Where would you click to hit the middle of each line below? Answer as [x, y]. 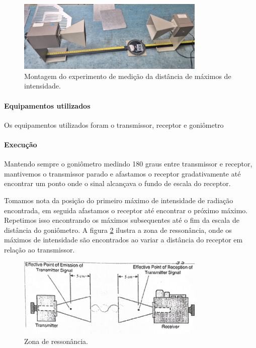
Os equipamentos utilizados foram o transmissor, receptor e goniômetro [114, 124]
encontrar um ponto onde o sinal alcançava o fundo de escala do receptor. [117, 183]
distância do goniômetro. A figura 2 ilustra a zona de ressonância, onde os [118, 230]
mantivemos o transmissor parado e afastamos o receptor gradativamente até [122, 173]
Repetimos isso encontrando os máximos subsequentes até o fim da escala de [122, 220]
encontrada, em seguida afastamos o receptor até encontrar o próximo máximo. [126, 210]
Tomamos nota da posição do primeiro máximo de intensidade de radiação [119, 200]
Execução [21, 144]
